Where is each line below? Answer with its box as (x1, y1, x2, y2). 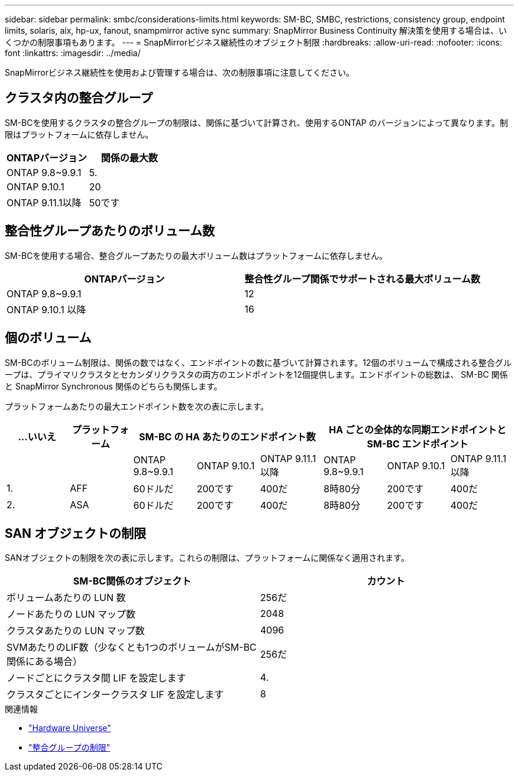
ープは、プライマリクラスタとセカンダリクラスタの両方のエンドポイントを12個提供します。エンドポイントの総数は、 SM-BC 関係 (5, 369, 508, 379)
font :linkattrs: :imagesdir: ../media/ (5, 48, 141, 58)
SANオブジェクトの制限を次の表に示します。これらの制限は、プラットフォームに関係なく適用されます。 (5, 553, 409, 563)
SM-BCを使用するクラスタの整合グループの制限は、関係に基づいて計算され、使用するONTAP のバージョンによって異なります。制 (5, 117, 508, 128)
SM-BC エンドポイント (367, 437, 468, 450)
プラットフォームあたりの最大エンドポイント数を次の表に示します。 (5, 401, 269, 411)
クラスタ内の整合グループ (5, 90, 153, 106)
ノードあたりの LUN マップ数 (7, 608, 136, 621)
